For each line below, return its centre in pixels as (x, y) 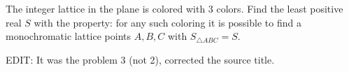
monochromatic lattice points (69, 36)
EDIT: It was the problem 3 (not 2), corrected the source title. (140, 59)
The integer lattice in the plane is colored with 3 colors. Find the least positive (174, 8)
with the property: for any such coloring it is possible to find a (168, 22)
